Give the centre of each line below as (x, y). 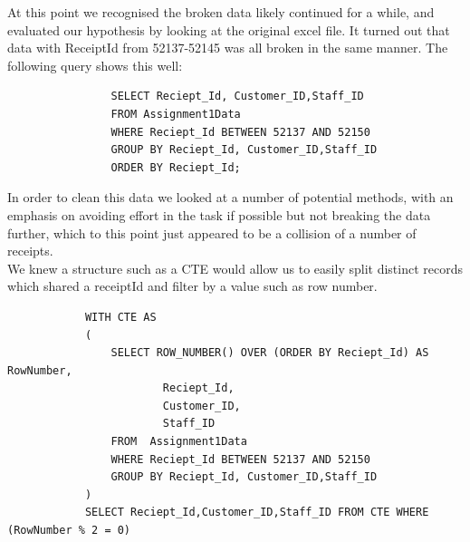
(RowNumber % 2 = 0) (69, 531)
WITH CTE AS (120, 317)
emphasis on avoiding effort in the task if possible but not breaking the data (219, 214)
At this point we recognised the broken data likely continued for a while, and (221, 12)
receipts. (30, 251)
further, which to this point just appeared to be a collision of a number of (212, 232)
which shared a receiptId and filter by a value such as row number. (192, 286)
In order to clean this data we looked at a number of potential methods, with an (230, 197)
